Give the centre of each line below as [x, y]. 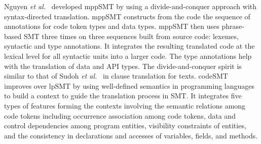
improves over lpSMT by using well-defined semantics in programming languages [129, 85]
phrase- [233, 26]
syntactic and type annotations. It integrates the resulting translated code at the [129, 46]
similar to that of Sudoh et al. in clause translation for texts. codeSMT [116, 76]
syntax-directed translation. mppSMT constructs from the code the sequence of [127, 16]
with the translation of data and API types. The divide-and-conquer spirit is [123, 66]
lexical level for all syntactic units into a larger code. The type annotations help [128, 56]
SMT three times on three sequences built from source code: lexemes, [131, 36]
